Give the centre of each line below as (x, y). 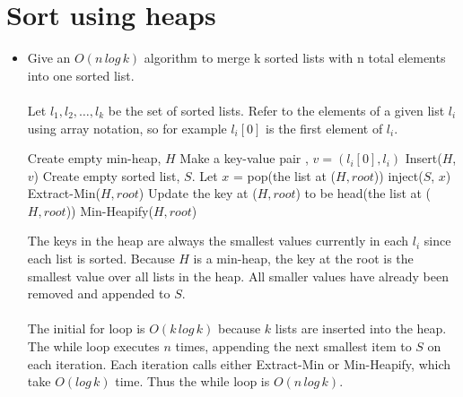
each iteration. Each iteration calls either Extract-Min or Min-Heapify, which (239, 363)
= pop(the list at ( (284, 175)
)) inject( (398, 175)
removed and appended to (99, 293)
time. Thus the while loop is (192, 381)
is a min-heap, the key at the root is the (303, 259)
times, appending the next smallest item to (293, 346)
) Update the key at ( (198, 193)
